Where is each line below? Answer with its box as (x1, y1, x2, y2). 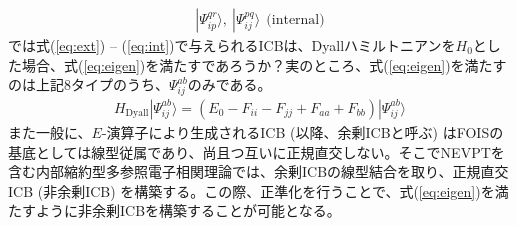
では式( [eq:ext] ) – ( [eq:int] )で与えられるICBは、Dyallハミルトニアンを (8, 35, 456, 56)
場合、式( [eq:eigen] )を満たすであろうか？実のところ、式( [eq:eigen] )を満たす (21, 54, 507, 75)
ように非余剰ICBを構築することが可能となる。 (35, 200, 341, 221)
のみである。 (187, 74, 272, 95)
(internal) (266, 13, 325, 28)
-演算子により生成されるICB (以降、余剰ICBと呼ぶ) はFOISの (101, 121, 504, 142)
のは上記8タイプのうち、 (8, 74, 169, 95)
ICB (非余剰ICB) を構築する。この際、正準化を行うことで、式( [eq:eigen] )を (8, 180, 495, 201)
